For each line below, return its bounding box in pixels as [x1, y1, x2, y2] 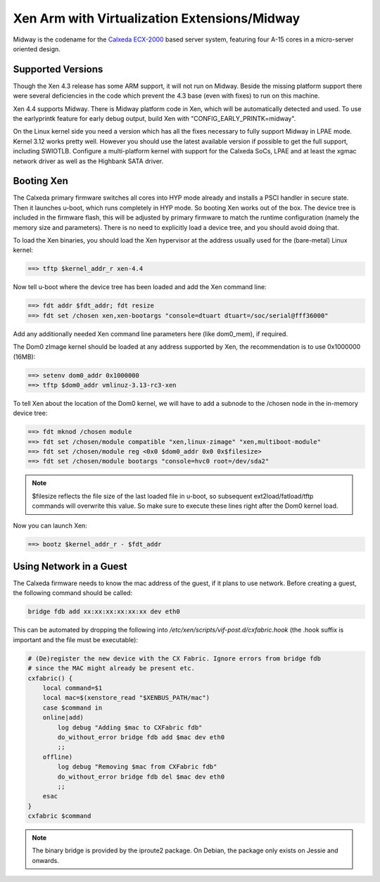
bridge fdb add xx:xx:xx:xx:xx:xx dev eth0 [27, 608, 181, 615]
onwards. [32, 856, 60, 864]
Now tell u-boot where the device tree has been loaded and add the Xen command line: [13, 283, 267, 291]
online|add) [42, 714, 84, 722]
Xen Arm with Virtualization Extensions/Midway [13, 11, 300, 26]
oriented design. [13, 44, 61, 53]
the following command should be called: [13, 589, 133, 597]
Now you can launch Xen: [13, 521, 88, 530]
